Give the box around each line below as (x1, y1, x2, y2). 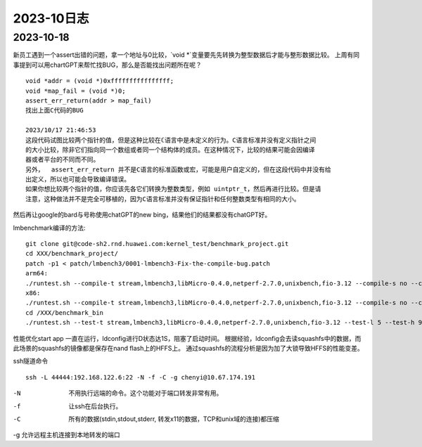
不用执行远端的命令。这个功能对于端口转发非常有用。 (68, 389, 223, 397)
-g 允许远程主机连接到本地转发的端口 (13, 431, 120, 439)
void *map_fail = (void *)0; (25, 86, 126, 95)
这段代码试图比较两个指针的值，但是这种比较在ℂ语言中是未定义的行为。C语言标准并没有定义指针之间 (25, 136, 316, 144)
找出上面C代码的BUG (25, 106, 84, 115)
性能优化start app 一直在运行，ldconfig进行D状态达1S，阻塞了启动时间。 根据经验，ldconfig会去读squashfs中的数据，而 (13, 334, 362, 342)
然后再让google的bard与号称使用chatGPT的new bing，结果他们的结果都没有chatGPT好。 (13, 211, 271, 219)
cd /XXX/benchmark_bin (25, 309, 104, 316)
